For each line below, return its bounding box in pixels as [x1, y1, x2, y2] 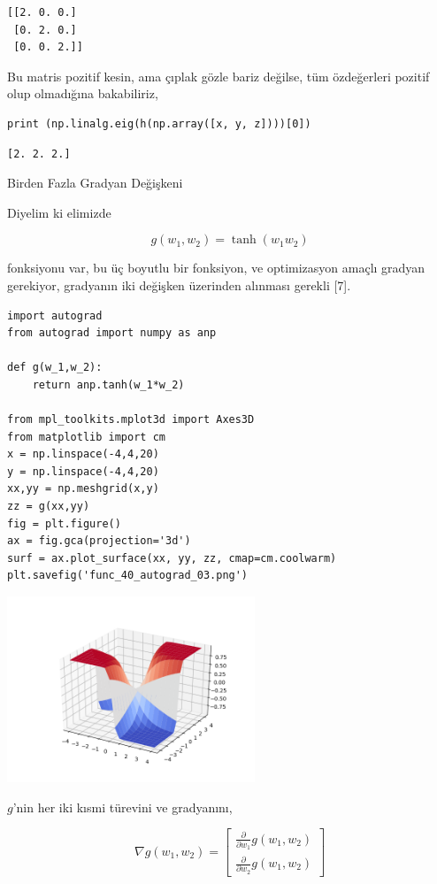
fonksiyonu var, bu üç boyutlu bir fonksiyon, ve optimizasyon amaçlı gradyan [7, 258, 425, 277]
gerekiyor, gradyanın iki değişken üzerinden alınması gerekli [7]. [7, 275, 351, 294]
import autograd [7, 309, 103, 322]
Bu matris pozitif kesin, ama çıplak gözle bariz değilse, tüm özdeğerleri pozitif [7, 66, 430, 85]
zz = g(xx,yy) [7, 500, 90, 513]
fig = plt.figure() [7, 517, 121, 530]
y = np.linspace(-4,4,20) [7, 465, 159, 478]
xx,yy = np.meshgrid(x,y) [7, 482, 159, 496]
